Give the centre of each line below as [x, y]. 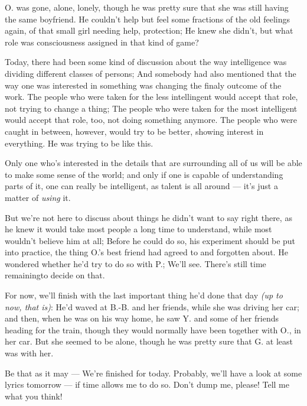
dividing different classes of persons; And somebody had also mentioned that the [151, 73]
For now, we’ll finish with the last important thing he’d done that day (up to [144, 295]
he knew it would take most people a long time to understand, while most [138, 229]
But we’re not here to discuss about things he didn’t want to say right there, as [148, 217]
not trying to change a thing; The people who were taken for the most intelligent [151, 108]
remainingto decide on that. [55, 275]
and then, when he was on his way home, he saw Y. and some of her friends [142, 318]
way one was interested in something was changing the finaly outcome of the [143, 85]
